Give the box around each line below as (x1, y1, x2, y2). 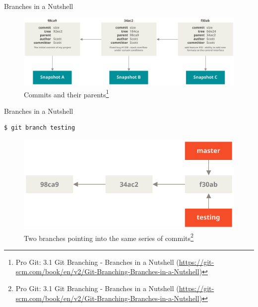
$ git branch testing (4, 124, 75, 132)
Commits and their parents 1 (24, 87, 109, 99)
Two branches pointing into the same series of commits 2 (24, 231, 193, 243)
